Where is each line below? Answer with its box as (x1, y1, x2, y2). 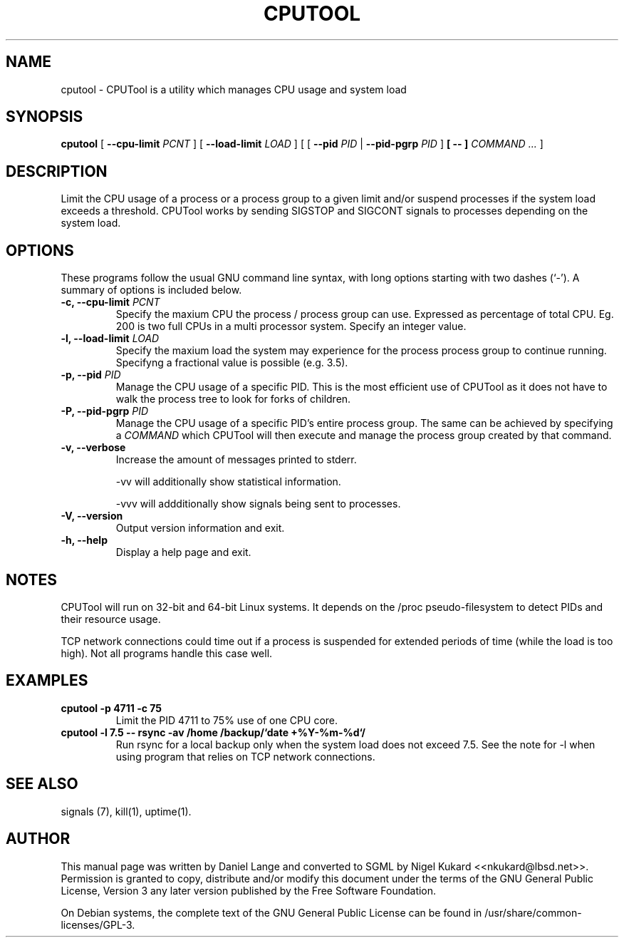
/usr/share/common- (484, 906, 582, 919)
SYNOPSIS (6, 108, 83, 126)
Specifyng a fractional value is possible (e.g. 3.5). (115, 356, 348, 369)
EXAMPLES (6, 671, 88, 690)
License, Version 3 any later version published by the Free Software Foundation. (61, 884, 437, 897)
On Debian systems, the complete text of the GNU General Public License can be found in (61, 906, 482, 919)
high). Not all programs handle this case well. (61, 646, 273, 659)
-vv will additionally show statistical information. (115, 475, 341, 488)
